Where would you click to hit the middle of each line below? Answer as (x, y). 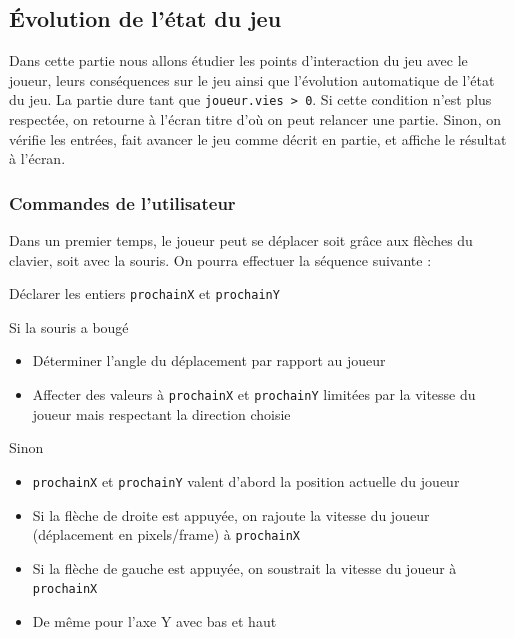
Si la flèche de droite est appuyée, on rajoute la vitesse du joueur (231, 514)
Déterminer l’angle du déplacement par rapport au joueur (209, 360)
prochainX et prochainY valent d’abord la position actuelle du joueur (246, 480)
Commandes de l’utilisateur (122, 202)
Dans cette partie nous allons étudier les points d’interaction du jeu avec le (238, 60)
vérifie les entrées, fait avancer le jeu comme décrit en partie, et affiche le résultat (258, 138)
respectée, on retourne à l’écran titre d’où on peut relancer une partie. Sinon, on (255, 119)
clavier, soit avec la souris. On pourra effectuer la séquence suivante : (220, 259)
